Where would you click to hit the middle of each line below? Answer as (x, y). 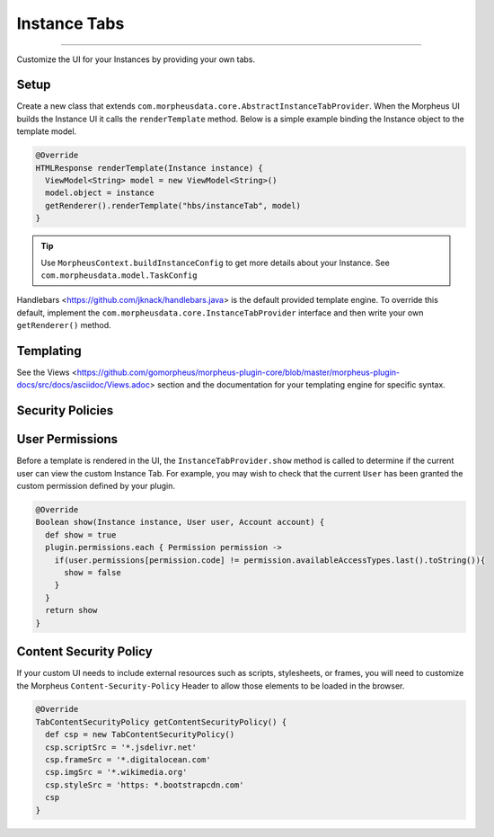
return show (71, 610)
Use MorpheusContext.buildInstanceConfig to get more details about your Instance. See (215, 263)
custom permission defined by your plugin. (96, 486)
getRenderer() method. (64, 325)
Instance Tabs (71, 23)
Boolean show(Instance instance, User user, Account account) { (180, 522)
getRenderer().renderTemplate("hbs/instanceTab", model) (173, 205)
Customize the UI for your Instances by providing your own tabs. (136, 59)
